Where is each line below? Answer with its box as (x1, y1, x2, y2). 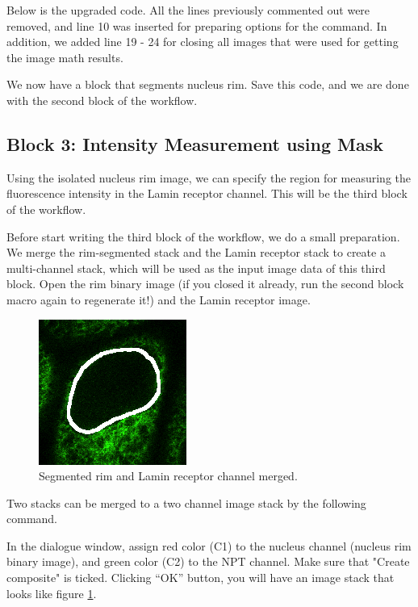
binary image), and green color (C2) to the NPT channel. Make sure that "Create (6, 553, 410, 570)
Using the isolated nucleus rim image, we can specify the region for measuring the (6, 169, 412, 186)
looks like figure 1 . (6, 584, 97, 601)
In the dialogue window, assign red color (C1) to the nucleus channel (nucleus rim (6, 537, 412, 554)
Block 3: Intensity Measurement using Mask (6, 131, 384, 156)
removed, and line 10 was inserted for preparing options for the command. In (6, 17, 387, 34)
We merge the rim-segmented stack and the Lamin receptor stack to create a (6, 244, 386, 261)
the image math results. (6, 48, 123, 65)
